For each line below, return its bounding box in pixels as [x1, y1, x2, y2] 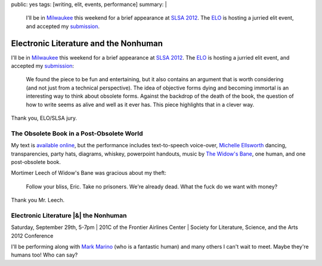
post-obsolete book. [11, 158, 61, 165]
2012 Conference [11, 232, 54, 239]
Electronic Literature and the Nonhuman [11, 38, 163, 48]
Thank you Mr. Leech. [11, 197, 65, 204]
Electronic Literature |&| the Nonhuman [11, 211, 127, 219]
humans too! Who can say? [11, 251, 78, 259]
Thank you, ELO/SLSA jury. [11, 115, 78, 122]
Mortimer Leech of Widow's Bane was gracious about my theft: [11, 169, 166, 177]
